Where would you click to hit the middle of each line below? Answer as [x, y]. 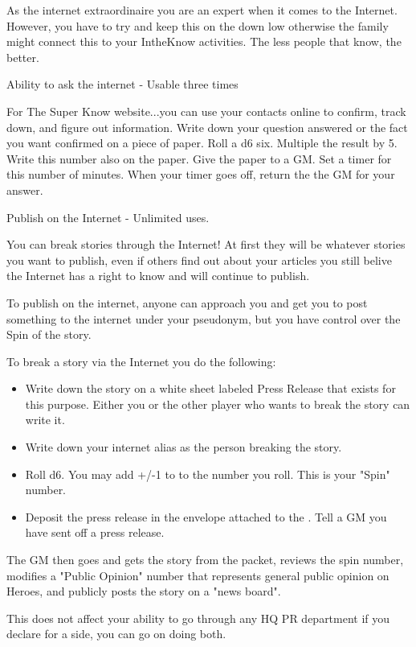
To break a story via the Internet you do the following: [141, 361]
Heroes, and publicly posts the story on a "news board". [144, 591]
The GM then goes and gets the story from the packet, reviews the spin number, [205, 560]
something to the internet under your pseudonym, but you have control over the [204, 318]
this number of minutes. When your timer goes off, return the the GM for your [201, 174]
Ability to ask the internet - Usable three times [122, 84]
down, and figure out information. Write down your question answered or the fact [207, 127]
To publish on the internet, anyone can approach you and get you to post [187, 302]
